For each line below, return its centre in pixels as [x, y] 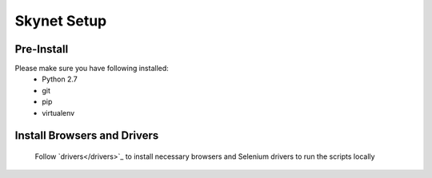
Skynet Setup [61, 21]
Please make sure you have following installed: [92, 69]
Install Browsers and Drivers [87, 136]
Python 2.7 [60, 79]
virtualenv [58, 113]
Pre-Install [42, 49]
